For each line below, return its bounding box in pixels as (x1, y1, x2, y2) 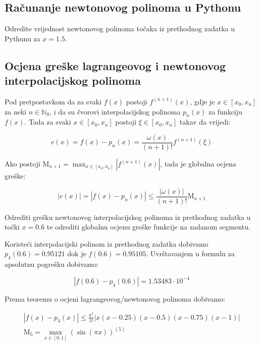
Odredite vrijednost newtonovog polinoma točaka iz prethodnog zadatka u (5, 23, 235, 34)
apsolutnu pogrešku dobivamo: (5, 259, 99, 269)
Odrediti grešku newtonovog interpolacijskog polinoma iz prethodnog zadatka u (5, 211, 251, 222)
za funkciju (208, 106, 242, 117)
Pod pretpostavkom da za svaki (5, 96, 102, 106)
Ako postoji (5, 158, 40, 169)
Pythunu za (5, 33, 40, 43)
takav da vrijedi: (179, 117, 231, 127)
